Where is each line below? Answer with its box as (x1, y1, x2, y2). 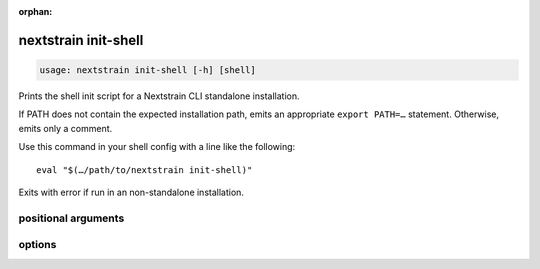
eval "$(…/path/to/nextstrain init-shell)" (36, 164, 253, 175)
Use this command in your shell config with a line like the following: (18, 141, 296, 153)
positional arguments (18, 211, 125, 225)
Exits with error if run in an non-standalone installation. (18, 186, 245, 198)
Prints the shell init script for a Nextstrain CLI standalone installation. (18, 90, 300, 102)
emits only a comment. (18, 122, 113, 134)
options (18, 238, 57, 252)
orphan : (18, 6, 53, 17)
